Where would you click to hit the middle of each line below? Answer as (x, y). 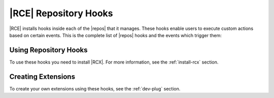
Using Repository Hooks (49, 50)
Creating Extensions (42, 76)
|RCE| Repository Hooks (61, 13)
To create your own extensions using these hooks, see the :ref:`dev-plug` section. (95, 88)
